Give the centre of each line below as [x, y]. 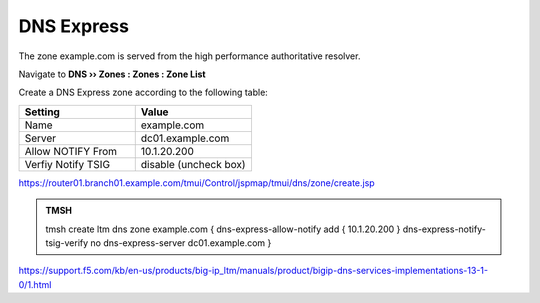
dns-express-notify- [444, 229]
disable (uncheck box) [193, 164]
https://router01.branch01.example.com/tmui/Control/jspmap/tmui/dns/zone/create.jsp [196, 182]
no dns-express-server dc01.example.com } [181, 242]
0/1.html [35, 284]
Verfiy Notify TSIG [67, 164]
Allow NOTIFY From [71, 151]
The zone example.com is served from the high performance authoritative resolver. [189, 56]
